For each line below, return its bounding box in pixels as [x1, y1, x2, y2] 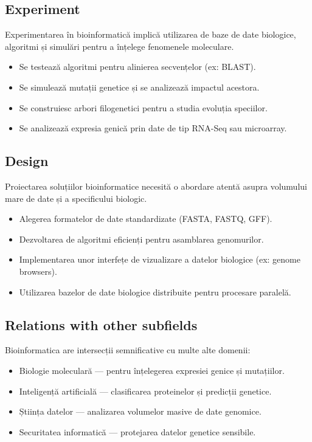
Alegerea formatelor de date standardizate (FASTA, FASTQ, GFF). [19, 212, 272, 225]
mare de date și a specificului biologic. [5, 192, 147, 204]
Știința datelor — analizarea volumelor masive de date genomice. [19, 405, 262, 418]
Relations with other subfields [5, 315, 198, 334]
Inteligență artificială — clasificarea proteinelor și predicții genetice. [19, 384, 272, 397]
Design [5, 151, 49, 170]
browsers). [19, 264, 57, 277]
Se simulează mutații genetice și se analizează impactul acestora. [19, 80, 260, 93]
